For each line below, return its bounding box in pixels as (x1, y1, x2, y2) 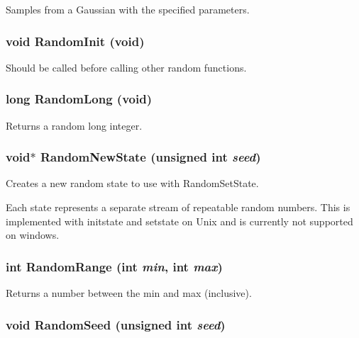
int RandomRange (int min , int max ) (6, 257, 223, 275)
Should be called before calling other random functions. (6, 60, 247, 74)
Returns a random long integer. (6, 118, 143, 133)
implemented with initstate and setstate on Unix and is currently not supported (6, 213, 353, 228)
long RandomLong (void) (6, 90, 152, 108)
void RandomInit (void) (6, 32, 145, 50)
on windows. (6, 227, 60, 242)
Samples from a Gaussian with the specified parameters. (6, 2, 250, 16)
